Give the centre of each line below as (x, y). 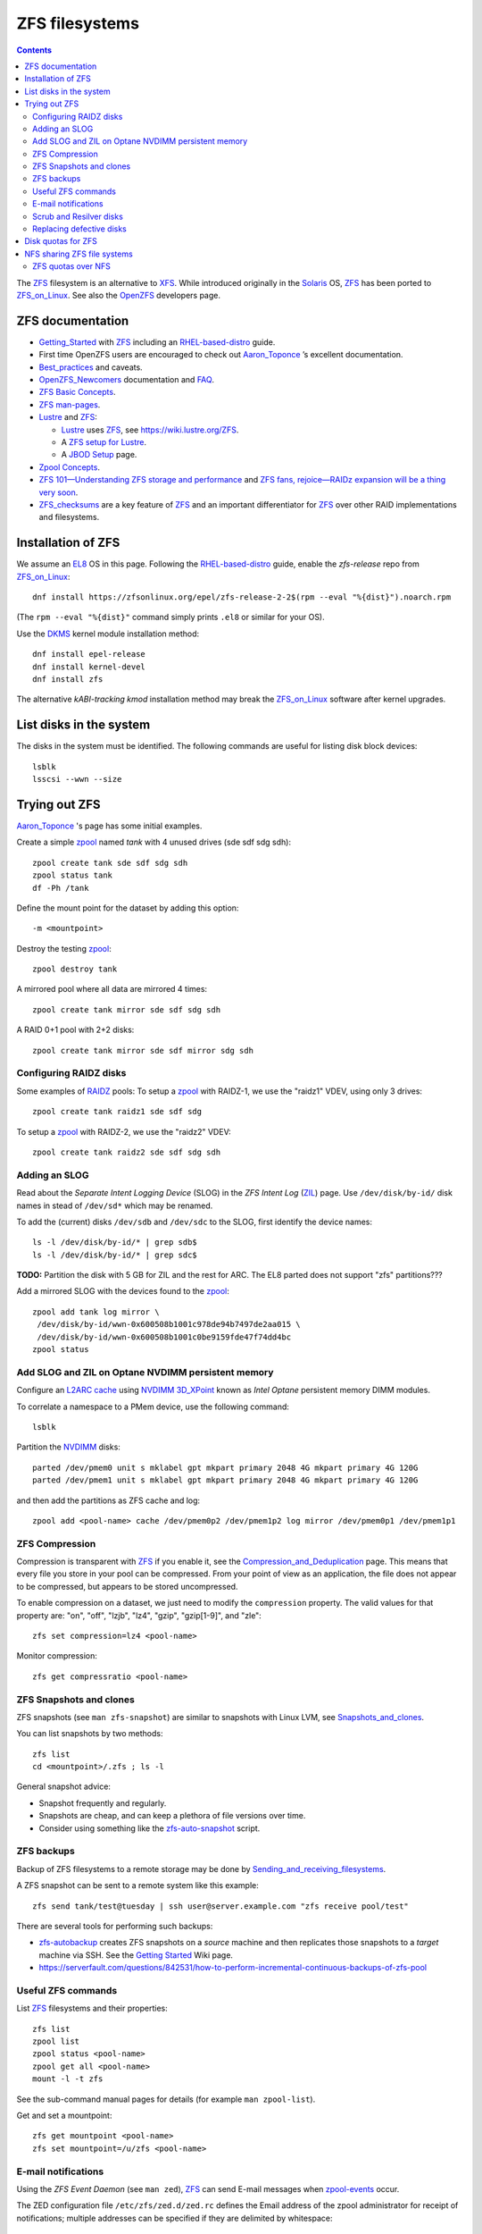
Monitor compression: (57, 1656)
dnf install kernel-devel (89, 667)
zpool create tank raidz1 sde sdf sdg (117, 1112)
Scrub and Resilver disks (78, 216)
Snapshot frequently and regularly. (103, 1803)
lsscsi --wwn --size (77, 779)
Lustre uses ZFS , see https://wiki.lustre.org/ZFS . (150, 430)
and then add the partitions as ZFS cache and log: (108, 1500)
